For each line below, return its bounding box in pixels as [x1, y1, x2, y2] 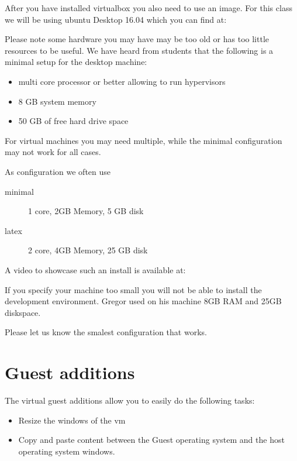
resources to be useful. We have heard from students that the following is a [5, 44, 274, 56]
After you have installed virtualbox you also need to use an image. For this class [5, 2, 292, 13]
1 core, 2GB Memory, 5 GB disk [28, 205, 144, 217]
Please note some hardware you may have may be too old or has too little [5, 33, 269, 45]
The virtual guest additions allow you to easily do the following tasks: [5, 394, 255, 406]
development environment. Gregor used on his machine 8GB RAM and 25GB [5, 295, 282, 307]
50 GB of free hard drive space [18, 115, 129, 127]
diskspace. [5, 306, 41, 318]
